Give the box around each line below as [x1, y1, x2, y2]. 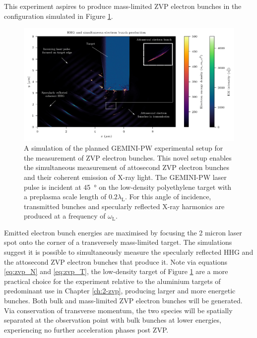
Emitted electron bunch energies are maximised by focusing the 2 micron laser [4, 227, 242, 237]
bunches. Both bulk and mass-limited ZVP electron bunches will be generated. [4, 295, 243, 306]
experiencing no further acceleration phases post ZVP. [4, 324, 169, 335]
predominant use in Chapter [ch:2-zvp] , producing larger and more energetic [4, 285, 236, 296]
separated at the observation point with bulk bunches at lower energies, [4, 315, 221, 325]
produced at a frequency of [24, 211, 106, 221]
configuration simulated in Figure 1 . [4, 10, 113, 21]
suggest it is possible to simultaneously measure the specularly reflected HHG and [4, 247, 254, 257]
